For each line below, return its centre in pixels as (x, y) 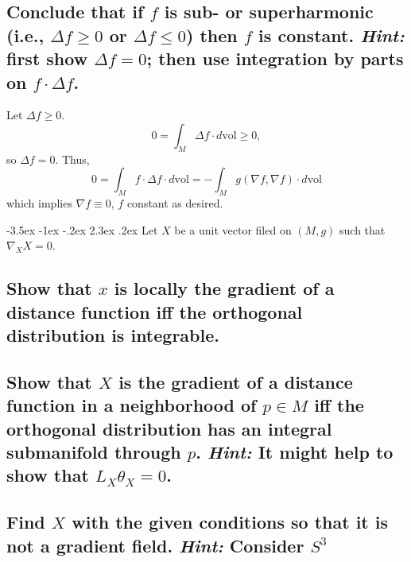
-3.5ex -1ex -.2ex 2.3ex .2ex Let (82, 229)
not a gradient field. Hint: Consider (155, 545)
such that (363, 229)
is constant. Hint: (332, 35)
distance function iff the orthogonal (155, 311)
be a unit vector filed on (233, 229)
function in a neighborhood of (132, 405)
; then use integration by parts (275, 58)
